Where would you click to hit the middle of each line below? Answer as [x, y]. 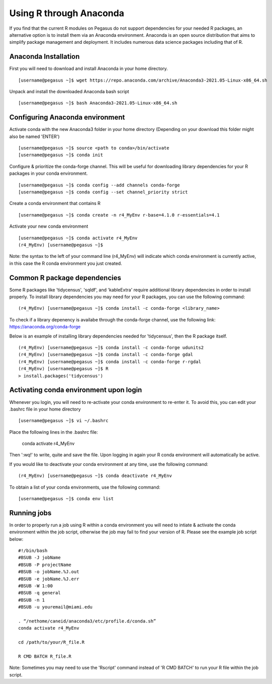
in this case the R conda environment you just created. [66, 263]
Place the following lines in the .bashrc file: [54, 432]
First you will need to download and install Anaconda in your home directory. [88, 69]
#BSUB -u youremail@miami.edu [56, 607]
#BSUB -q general [39, 593]
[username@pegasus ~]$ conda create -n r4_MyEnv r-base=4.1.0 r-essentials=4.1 [119, 215]
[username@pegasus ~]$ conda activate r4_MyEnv [78, 238]
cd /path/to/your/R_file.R [52, 642]
